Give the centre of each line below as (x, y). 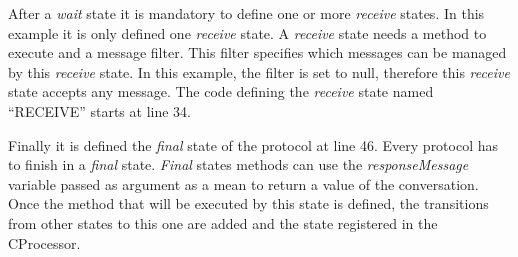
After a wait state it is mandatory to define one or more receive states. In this (246, 13)
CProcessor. (44, 242)
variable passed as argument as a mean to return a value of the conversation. (243, 183)
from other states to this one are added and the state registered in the (223, 222)
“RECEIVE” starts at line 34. (99, 110)
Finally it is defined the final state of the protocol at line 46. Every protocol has (253, 144)
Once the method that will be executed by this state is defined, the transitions (248, 203)
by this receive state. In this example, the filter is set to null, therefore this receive (259, 71)
